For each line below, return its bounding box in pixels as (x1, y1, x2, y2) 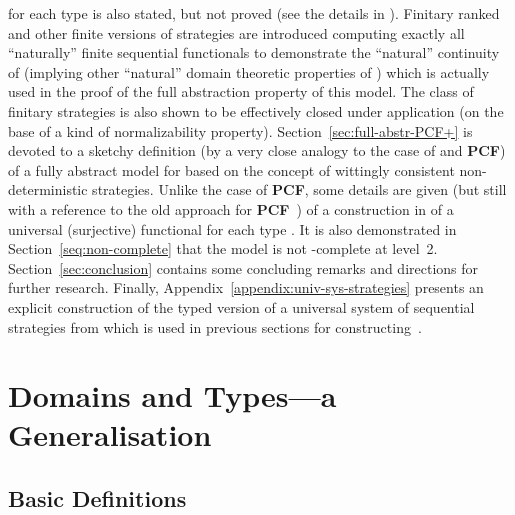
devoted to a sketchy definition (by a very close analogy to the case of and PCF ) (8, 140, 506, 161)
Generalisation (8, 414, 212, 455)
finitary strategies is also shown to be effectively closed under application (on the (8, 100, 504, 121)
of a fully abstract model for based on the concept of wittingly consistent (8, 159, 455, 180)
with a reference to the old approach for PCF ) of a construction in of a (8, 198, 454, 219)
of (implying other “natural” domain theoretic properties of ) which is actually (8, 61, 490, 82)
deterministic (8, 179, 88, 200)
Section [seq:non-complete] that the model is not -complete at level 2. (8, 238, 438, 259)
